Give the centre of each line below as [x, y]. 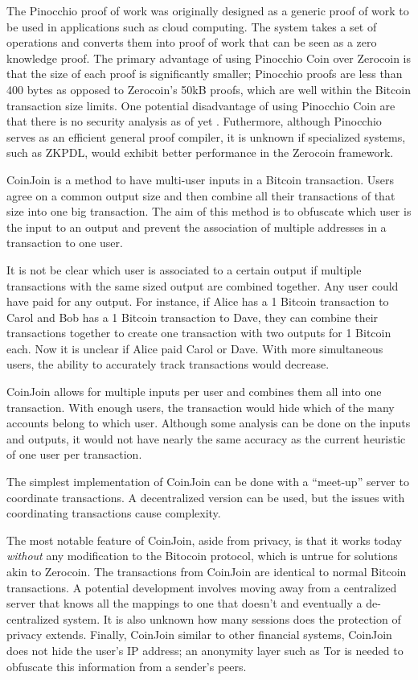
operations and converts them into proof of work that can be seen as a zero [192, 42]
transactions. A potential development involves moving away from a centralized [202, 587]
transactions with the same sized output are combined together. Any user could [203, 285]
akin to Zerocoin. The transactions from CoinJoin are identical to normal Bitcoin [207, 571]
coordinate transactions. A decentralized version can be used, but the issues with [206, 497]
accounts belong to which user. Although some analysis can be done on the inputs [209, 423]
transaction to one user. [65, 243]
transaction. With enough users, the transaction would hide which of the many [201, 407]
